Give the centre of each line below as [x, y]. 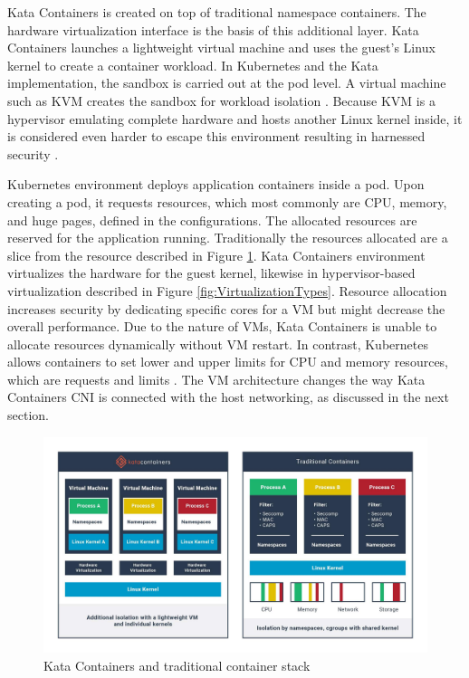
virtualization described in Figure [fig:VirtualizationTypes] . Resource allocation [227, 290]
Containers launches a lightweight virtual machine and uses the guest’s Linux [221, 48]
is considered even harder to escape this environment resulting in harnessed [216, 136]
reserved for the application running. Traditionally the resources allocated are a [228, 238]
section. [28, 415]
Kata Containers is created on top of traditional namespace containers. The [217, 12]
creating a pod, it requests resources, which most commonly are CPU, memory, [227, 201]
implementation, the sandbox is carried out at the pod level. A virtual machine [227, 83]
